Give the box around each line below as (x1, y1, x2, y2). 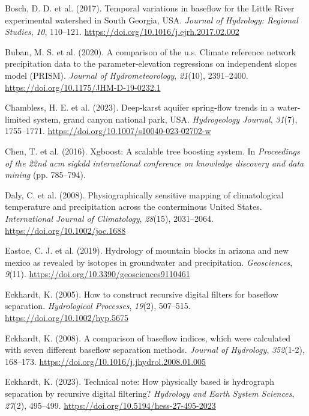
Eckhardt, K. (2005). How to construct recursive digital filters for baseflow (5, 287, 278, 300)
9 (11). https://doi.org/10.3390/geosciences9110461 (5, 268, 190, 280)
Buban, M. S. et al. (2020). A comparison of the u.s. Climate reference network (5, 45, 296, 58)
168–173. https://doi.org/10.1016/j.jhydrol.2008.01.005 (5, 355, 206, 367)
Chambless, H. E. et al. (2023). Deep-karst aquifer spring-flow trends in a (5, 101, 275, 114)
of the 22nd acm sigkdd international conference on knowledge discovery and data (5, 156, 304, 169)
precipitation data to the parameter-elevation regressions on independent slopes (5, 57, 297, 70)
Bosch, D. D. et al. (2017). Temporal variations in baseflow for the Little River (5, 2, 295, 14)
